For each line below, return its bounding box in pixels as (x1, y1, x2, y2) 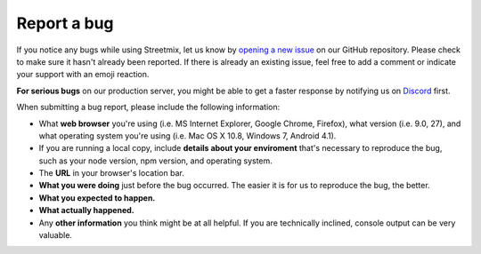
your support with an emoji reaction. (16, 69, 150, 80)
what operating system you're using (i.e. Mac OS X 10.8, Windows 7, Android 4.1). (38, 130, 337, 141)
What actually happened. (38, 205, 135, 216)
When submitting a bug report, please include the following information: (16, 102, 281, 113)
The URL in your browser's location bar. (38, 168, 184, 179)
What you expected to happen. (38, 192, 156, 203)
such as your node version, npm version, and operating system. (38, 155, 273, 166)
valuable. (38, 230, 73, 241)
